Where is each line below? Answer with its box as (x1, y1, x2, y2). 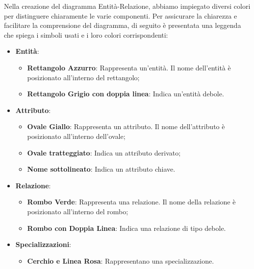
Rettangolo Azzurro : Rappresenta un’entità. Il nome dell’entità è (27, 62, 231, 72)
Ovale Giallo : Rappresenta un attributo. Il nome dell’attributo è (27, 121, 225, 132)
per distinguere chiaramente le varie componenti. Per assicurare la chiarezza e (4, 10, 237, 21)
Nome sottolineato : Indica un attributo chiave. (27, 164, 176, 174)
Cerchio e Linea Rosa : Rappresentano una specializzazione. (27, 255, 214, 266)
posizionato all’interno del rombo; (27, 206, 128, 216)
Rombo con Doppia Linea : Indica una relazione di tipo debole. (27, 223, 226, 233)
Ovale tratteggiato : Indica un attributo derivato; (27, 147, 181, 157)
